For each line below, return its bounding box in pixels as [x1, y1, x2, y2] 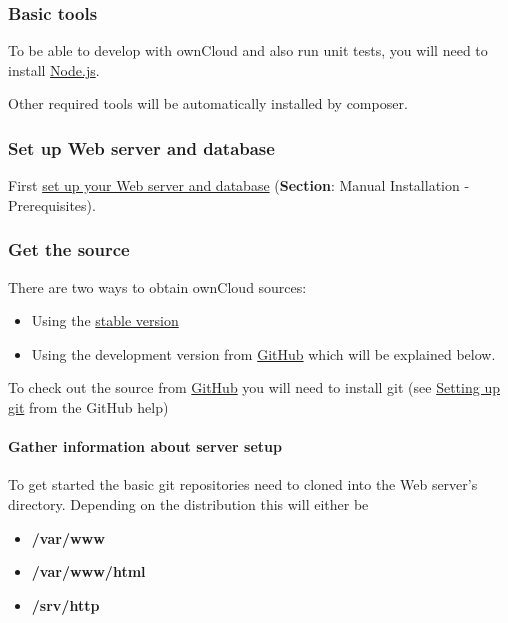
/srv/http [31, 594, 100, 615]
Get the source [8, 237, 130, 262]
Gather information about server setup [8, 436, 282, 457]
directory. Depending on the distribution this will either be [8, 493, 369, 514]
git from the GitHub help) [8, 397, 169, 417]
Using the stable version [31, 310, 179, 331]
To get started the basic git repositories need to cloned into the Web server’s [8, 474, 478, 495]
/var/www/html [31, 561, 146, 582]
